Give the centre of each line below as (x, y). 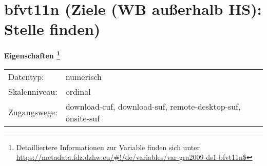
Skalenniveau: (33, 91)
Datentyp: (26, 76)
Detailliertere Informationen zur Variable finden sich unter (108, 147)
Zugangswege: (33, 112)
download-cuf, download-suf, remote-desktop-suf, (153, 106)
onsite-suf (83, 118)
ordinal (78, 91)
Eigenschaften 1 (32, 55)
